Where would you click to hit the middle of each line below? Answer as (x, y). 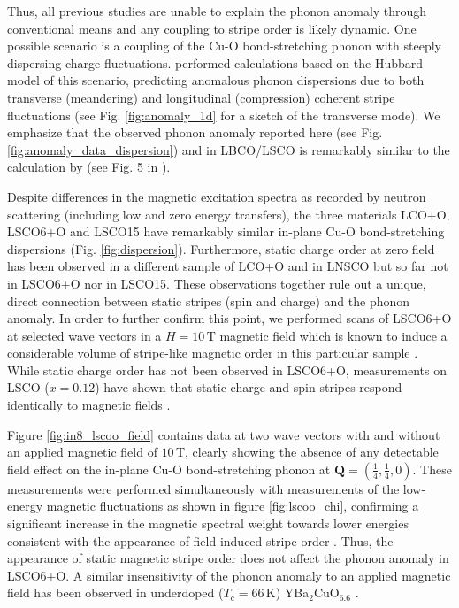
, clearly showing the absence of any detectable (312, 452)
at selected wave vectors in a (84, 335)
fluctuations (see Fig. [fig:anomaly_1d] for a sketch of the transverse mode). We (224, 115)
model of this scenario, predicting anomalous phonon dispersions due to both (216, 80)
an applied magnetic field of (82, 452)
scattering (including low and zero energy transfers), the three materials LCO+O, (229, 214)
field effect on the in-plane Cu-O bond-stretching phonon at (169, 469)
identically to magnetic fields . (89, 405)
